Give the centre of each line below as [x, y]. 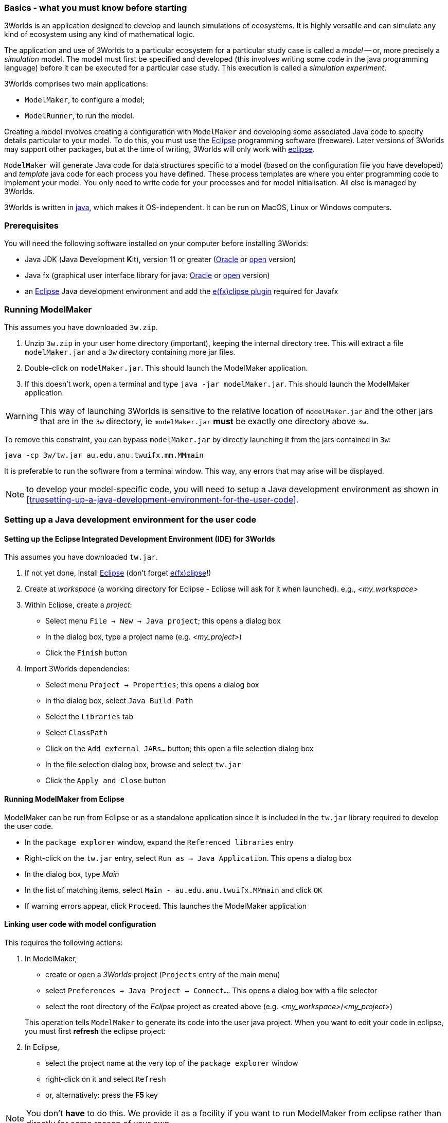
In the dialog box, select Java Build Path [119, 701]
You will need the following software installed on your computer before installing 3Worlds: [156, 244]
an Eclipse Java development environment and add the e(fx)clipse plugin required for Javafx [182, 291]
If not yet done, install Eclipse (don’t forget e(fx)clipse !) [118, 573]
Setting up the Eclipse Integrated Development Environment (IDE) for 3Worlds [140, 539]
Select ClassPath [77, 733]
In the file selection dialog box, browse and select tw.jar [143, 765]
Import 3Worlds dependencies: [77, 669]
